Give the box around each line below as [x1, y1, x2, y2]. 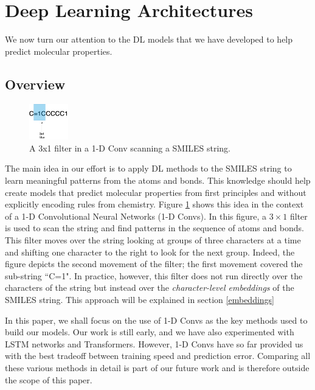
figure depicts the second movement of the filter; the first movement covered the [5, 257, 303, 270]
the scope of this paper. [5, 373, 92, 386]
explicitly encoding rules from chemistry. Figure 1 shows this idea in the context [5, 198, 304, 211]
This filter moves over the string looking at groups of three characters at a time [5, 233, 301, 246]
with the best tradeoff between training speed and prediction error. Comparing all [5, 349, 311, 362]
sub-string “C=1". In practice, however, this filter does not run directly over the [5, 269, 303, 282]
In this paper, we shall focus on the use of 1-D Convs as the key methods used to [5, 313, 308, 326]
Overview [5, 74, 66, 93]
